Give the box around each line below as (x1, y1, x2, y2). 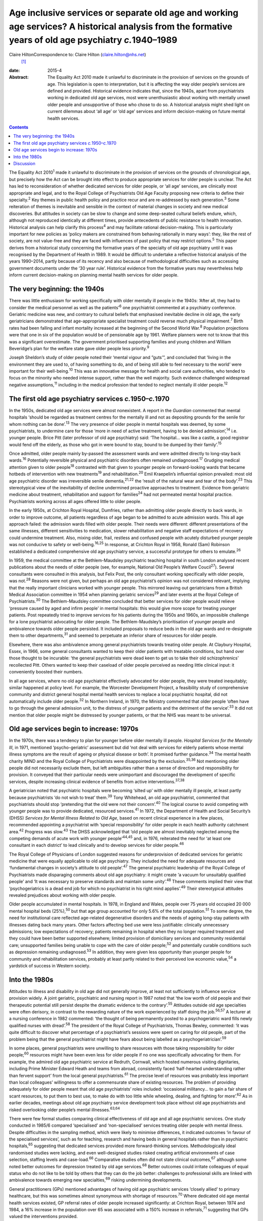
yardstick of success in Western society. (9, 963, 91, 968)
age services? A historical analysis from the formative (9, 21, 233, 32)
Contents (9, 125, 29, 130)
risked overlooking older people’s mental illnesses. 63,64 (9, 1106, 120, 1113)
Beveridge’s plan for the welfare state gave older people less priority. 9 (9, 345, 150, 351)
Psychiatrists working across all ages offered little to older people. (9, 498, 142, 504)
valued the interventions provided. (9, 1214, 78, 1220)
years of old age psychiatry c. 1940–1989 (9, 35, 178, 46)
